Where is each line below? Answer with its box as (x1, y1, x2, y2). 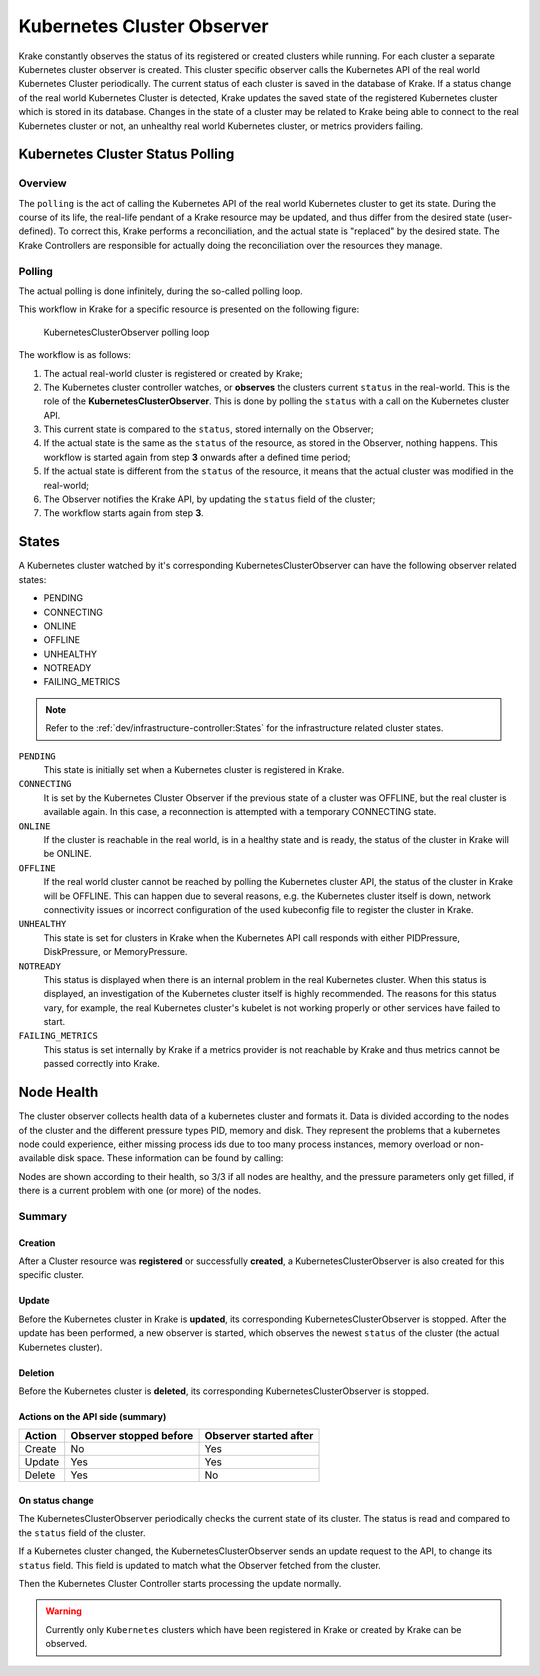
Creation (18, 1236, 56, 1249)
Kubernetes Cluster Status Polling (18, 146, 235, 163)
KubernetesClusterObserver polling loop (43, 326, 210, 338)
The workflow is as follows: (18, 349, 132, 361)
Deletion (18, 1366, 55, 1379)
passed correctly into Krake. (43, 1058, 160, 1070)
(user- (486, 211, 513, 224)
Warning (45, 1605, 82, 1617)
